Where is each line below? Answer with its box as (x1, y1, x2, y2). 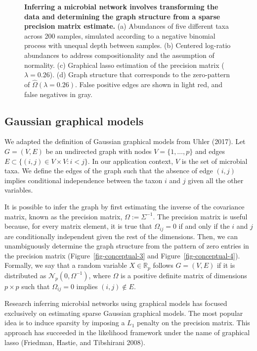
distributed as (4, 270, 46, 280)
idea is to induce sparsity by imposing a (4, 317, 125, 328)
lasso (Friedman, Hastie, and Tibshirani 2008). (4, 337, 145, 347)
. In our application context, (87, 155, 173, 166)
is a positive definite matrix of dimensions (121, 270, 247, 280)
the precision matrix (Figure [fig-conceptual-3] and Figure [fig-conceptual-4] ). (4, 250, 240, 260)
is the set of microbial (181, 155, 248, 166)
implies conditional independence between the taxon (4, 175, 163, 185)
